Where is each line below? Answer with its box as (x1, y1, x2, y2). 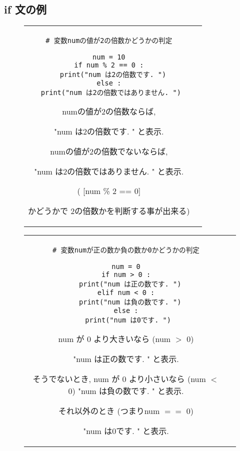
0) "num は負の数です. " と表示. (68, 385, 184, 397)
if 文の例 (4, 1, 47, 17)
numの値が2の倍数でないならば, (50, 145, 168, 157)
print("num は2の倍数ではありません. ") (40, 88, 181, 97)
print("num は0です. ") (85, 316, 171, 324)
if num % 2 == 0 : (74, 61, 144, 69)
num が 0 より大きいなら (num (58, 333, 171, 345)
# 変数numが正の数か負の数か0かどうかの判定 (52, 246, 199, 254)
